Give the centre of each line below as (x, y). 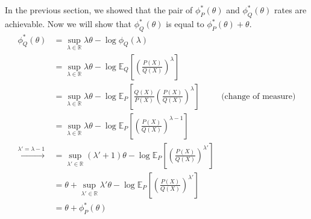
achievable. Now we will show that (68, 24)
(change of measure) (259, 96)
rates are (291, 10)
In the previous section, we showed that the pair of (99, 10)
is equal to (185, 24)
